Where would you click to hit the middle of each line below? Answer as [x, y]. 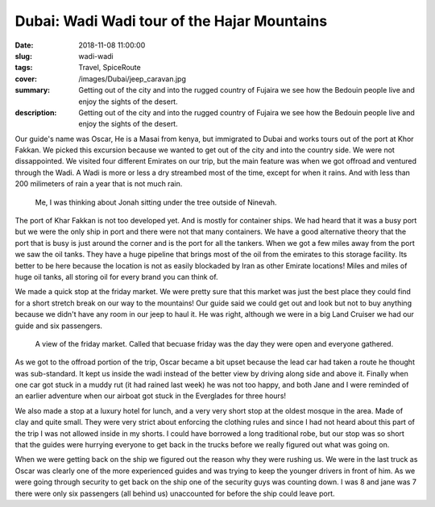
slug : [23, 56]
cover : [26, 79]
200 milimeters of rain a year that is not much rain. [99, 184]
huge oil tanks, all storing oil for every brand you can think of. [116, 276]
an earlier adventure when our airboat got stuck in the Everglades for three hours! [150, 396]
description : [36, 112]
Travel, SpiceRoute [110, 68]
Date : [24, 45]
